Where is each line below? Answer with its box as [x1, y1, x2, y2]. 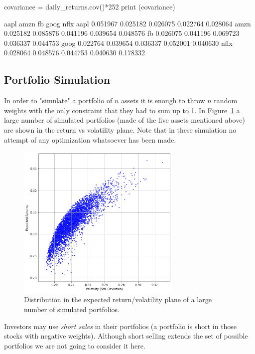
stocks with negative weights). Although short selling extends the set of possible [4, 331, 248, 341]
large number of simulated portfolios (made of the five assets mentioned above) [4, 115, 245, 125]
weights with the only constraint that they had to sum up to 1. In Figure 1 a [4, 105, 240, 115]
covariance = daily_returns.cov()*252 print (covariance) [4, 1, 175, 11]
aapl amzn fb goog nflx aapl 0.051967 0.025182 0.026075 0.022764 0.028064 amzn [4, 18, 251, 28]
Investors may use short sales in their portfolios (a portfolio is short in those [4, 321, 237, 331]
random [214, 95, 238, 106]
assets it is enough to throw [121, 95, 205, 106]
